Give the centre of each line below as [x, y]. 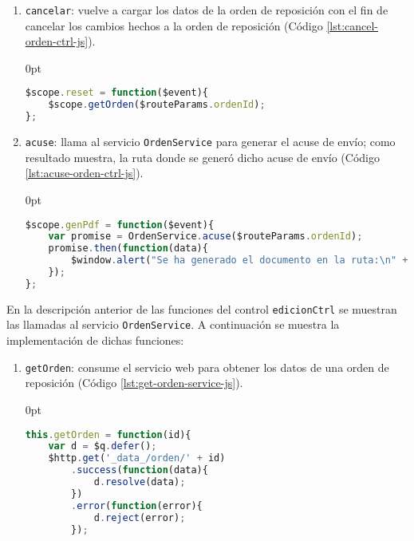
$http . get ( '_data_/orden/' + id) [137, 458]
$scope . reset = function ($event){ [116, 93]
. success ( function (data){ [140, 470]
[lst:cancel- [353, 25]
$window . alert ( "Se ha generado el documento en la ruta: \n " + [240, 261]
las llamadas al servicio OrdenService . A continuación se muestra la [173, 324]
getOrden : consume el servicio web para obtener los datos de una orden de [207, 367]
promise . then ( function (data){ [128, 249]
